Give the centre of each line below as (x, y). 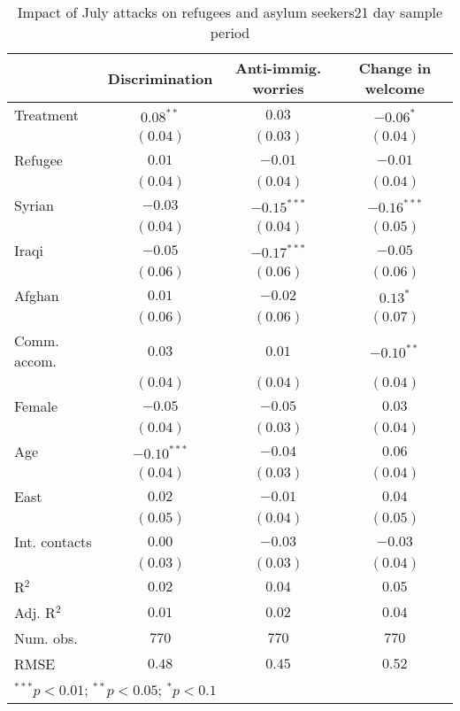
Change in (395, 68)
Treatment (46, 115)
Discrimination (160, 78)
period (230, 32)
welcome (395, 88)
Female (36, 406)
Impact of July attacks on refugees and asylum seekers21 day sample (230, 12)
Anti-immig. (278, 68)
